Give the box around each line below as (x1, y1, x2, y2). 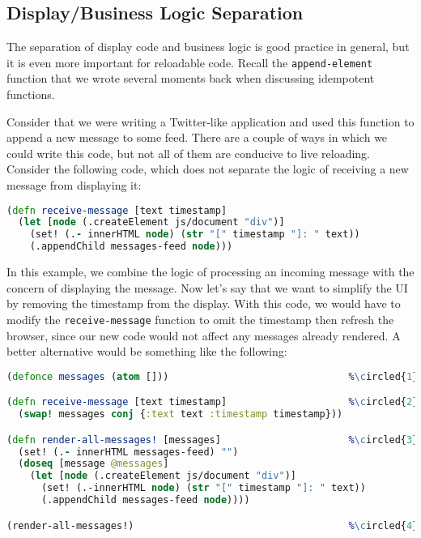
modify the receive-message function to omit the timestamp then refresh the (6, 310, 394, 327)
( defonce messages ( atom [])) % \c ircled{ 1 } (6, 370, 419, 382)
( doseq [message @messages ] (18, 458, 169, 470)
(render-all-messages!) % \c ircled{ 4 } (6, 519, 419, 532)
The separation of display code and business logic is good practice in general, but (6, 38, 410, 55)
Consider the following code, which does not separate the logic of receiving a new (6, 160, 409, 177)
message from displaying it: (6, 177, 142, 194)
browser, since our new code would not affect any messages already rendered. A (6, 327, 401, 344)
